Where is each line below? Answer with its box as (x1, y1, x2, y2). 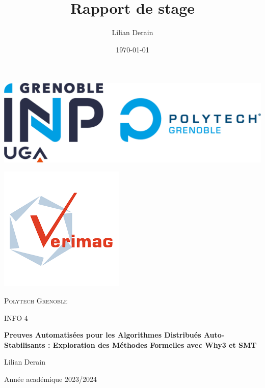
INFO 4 (4, 312, 28, 323)
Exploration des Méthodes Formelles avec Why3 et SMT (52, 339, 257, 350)
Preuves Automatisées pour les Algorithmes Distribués (4, 329, 201, 340)
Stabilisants (4, 339, 45, 350)
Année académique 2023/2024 (4, 374, 97, 384)
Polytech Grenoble (4, 295, 68, 306)
